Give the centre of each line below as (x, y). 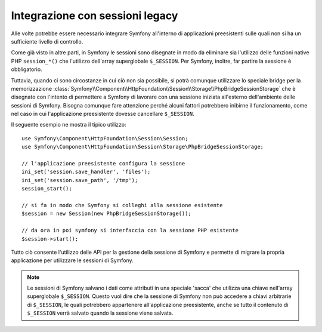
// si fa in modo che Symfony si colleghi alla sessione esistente (122, 205)
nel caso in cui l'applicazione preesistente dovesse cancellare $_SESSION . (103, 114)
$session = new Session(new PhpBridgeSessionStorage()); (107, 214)
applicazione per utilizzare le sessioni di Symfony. (72, 260)
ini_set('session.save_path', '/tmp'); (80, 180)
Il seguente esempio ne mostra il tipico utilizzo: (69, 125)
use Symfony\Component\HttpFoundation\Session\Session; (105, 138)
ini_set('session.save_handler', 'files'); (86, 172)
